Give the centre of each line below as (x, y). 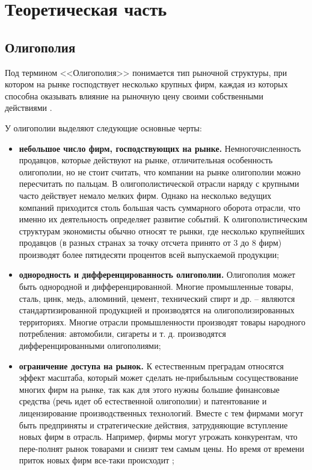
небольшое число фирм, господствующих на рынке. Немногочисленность (160, 148)
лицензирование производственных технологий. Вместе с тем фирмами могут (161, 413)
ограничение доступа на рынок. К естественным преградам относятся (151, 365)
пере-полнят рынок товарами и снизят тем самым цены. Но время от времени (162, 448)
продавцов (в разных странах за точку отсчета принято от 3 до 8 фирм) (150, 243)
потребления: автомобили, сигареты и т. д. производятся (122, 334)
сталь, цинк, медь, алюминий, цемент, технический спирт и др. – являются (157, 298)
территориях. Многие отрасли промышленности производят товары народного (162, 321)
